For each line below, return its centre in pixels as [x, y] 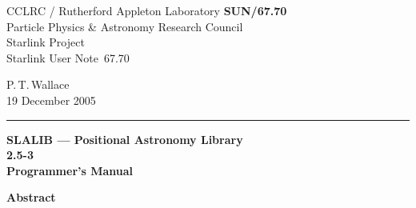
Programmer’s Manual [70, 170]
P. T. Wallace [38, 84]
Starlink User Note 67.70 [68, 57]
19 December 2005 [51, 100]
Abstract [31, 197]
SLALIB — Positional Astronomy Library [125, 139]
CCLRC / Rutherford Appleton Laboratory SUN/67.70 [147, 10]
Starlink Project [46, 42]
